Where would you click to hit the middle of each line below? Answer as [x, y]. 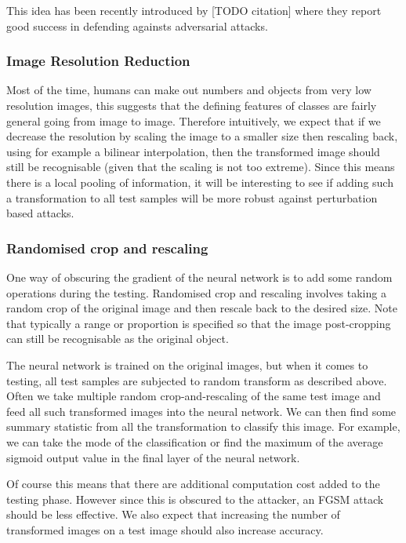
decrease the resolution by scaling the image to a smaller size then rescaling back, [202, 136]
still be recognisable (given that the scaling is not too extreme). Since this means [201, 167]
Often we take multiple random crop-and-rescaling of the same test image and [194, 396]
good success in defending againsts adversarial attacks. [137, 26]
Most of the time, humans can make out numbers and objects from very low [189, 90]
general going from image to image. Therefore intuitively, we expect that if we [194, 120]
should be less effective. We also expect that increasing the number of [173, 514]
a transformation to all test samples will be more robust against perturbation [192, 197]
